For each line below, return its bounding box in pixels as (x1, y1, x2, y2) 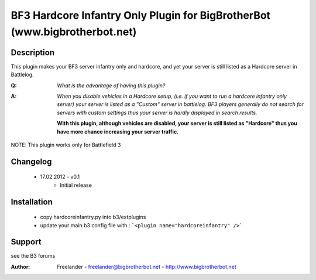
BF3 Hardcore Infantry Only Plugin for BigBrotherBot (11, 9, 271, 22)
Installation (11, 197, 53, 207)
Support (11, 237, 42, 247)
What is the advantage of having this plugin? (57, 82, 166, 89)
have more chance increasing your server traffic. (57, 128, 178, 135)
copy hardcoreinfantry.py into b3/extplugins (40, 214, 146, 221)
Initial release (60, 182, 92, 189)
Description (11, 47, 55, 57)
